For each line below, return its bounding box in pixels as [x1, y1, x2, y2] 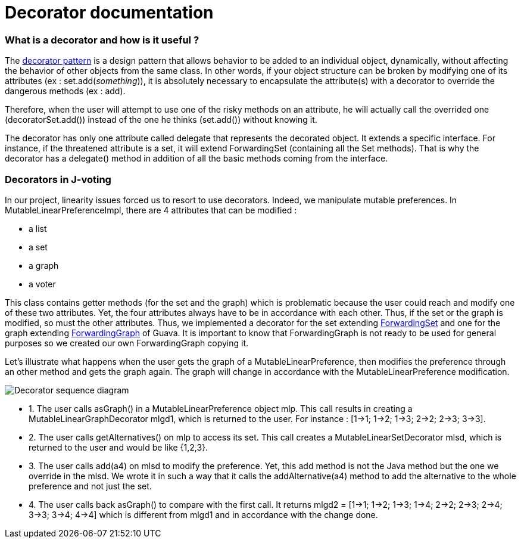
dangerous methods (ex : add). [5, 86, 126, 97]
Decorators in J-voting [5, 173, 111, 185]
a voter [29, 278, 56, 289]
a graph [29, 260, 59, 271]
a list [29, 223, 47, 234]
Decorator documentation [5, 2, 214, 23]
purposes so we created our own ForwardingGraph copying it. [5, 337, 248, 348]
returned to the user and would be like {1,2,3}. [29, 442, 208, 452]
